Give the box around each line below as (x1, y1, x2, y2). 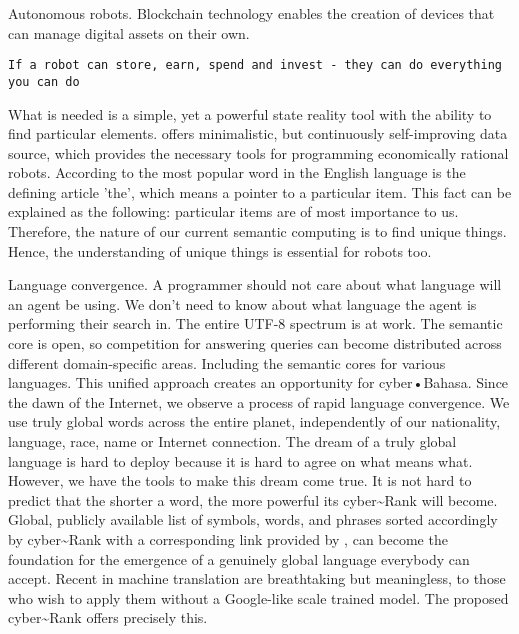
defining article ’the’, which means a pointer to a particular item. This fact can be (8, 181, 512, 202)
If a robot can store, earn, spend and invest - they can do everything (8, 58, 502, 73)
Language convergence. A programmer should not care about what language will (8, 274, 502, 295)
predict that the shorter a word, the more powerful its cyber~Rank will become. (8, 489, 498, 510)
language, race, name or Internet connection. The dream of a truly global (8, 431, 457, 451)
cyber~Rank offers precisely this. (8, 607, 208, 628)
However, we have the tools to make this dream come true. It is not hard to (8, 470, 472, 491)
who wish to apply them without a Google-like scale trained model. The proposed (8, 587, 509, 608)
